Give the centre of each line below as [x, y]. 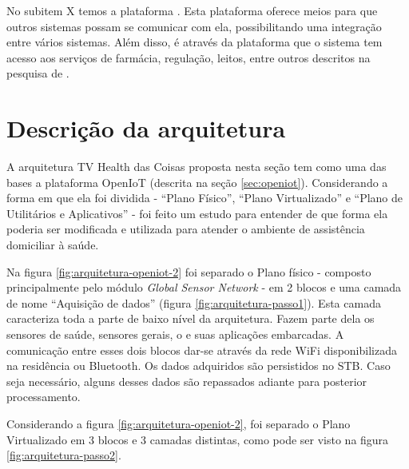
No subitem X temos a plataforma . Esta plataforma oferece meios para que [192, 10]
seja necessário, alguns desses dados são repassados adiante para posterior [187, 381]
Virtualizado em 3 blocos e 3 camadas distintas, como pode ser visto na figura [198, 439]
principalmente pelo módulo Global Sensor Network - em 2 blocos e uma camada [204, 287]
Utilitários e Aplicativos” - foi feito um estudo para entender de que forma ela [197, 213]
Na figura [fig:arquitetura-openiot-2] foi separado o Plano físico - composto [189, 271]
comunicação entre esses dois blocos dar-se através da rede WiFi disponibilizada [202, 350]
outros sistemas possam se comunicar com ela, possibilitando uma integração [194, 26]
